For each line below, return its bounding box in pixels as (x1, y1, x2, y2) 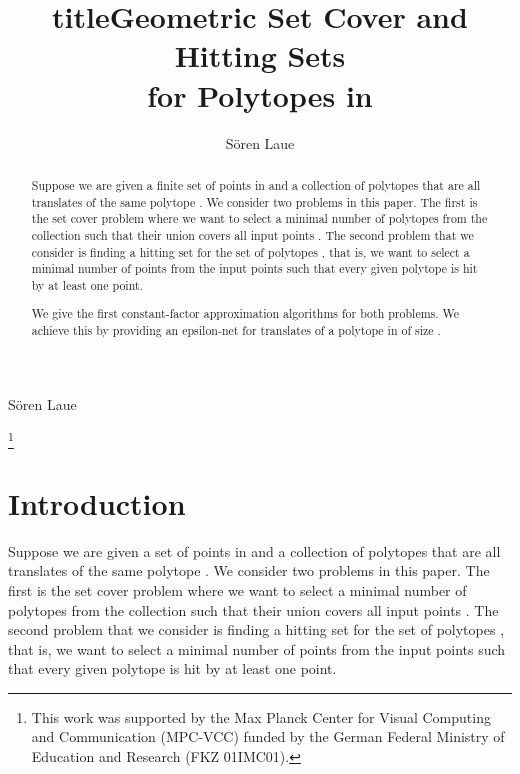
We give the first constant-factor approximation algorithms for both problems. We (31, 305, 460, 322)
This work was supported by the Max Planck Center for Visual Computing (31, 706, 491, 727)
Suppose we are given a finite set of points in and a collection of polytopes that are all (31, 176, 481, 193)
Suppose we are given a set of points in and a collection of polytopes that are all (8, 540, 501, 561)
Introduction (8, 482, 186, 523)
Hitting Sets (174, 35, 346, 76)
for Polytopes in (147, 74, 373, 115)
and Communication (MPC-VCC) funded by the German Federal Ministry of (31, 726, 505, 747)
